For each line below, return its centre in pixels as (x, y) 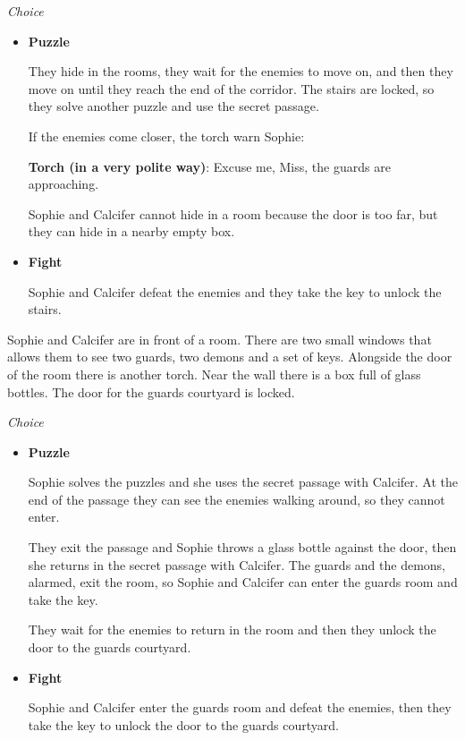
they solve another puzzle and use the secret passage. (173, 106)
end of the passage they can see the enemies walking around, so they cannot (237, 499)
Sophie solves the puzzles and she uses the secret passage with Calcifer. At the (243, 482)
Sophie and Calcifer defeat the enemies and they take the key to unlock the (235, 291)
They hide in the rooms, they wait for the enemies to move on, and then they (241, 71)
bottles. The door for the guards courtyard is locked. (151, 391)
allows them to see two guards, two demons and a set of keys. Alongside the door (230, 357)
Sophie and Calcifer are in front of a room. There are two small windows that (220, 339)
